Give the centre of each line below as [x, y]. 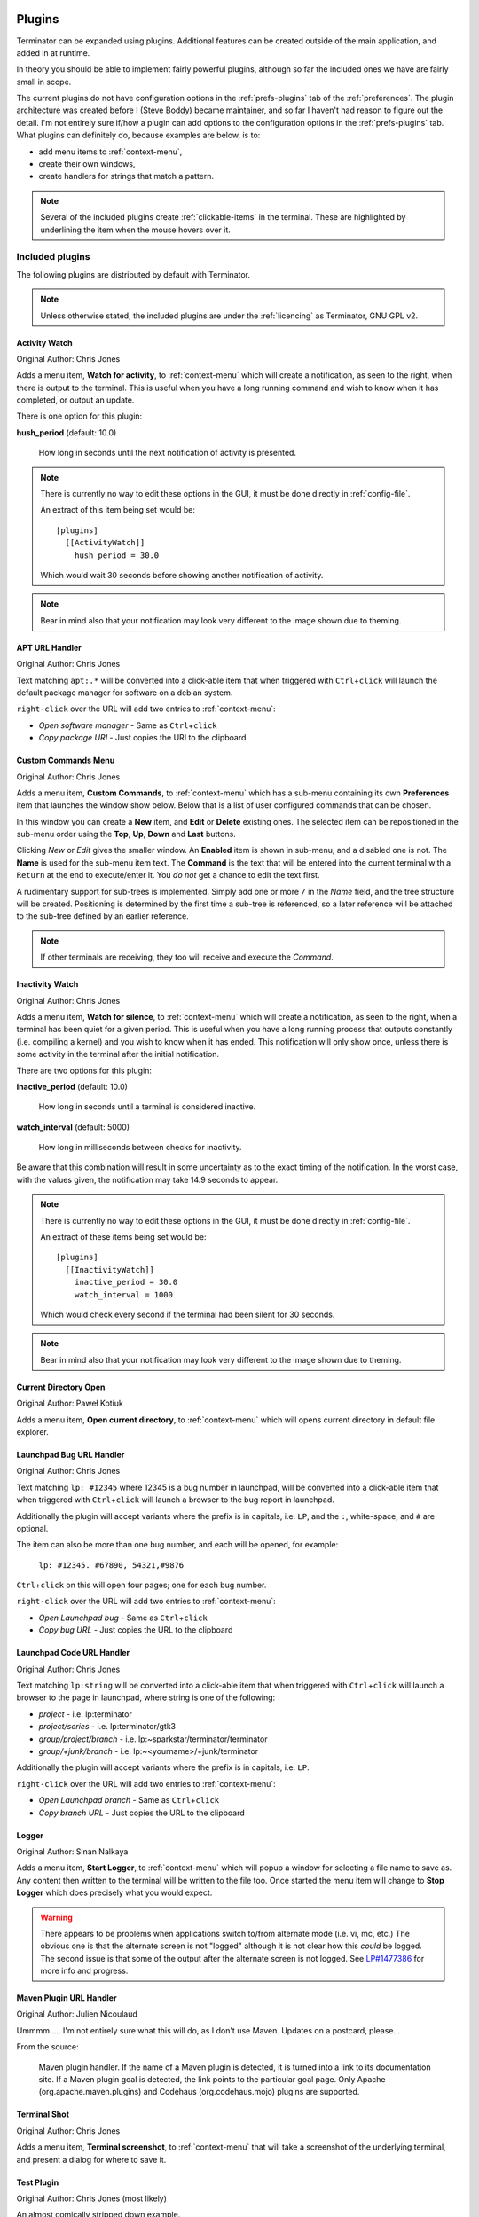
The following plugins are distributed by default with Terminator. [133, 274]
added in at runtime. [53, 52]
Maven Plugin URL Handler [67, 1998]
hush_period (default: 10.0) [67, 432]
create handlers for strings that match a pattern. [126, 176]
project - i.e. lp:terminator [85, 1714]
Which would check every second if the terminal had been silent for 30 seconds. [188, 1314]
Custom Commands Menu [66, 760]
